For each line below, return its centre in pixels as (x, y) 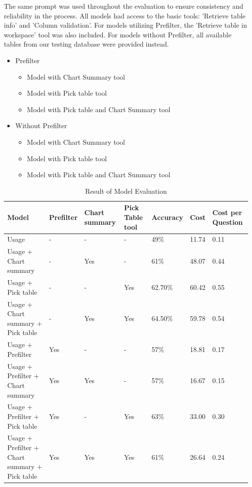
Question (228, 222)
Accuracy (167, 217)
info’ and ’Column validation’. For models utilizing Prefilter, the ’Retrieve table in (126, 25)
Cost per (227, 212)
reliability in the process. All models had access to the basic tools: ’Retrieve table (125, 15)
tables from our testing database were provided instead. (87, 44)
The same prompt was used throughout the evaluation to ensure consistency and (124, 6)
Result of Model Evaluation (126, 191)
